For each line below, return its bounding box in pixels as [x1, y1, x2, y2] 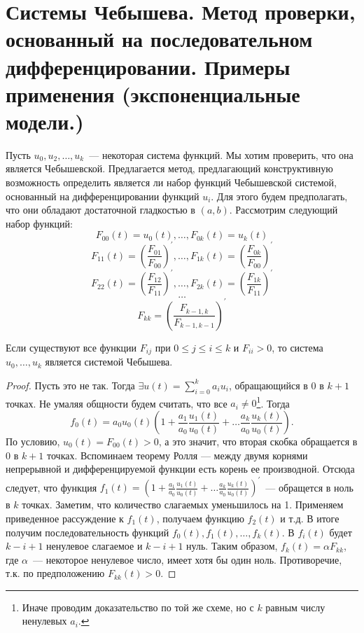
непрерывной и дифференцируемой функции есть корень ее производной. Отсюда [6, 461, 355, 476]
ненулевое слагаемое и [46, 538, 143, 553]
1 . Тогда [256, 394, 290, 410]
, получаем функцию [156, 510, 244, 525]
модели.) [6, 106, 84, 135]
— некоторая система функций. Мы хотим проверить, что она [89, 147, 353, 162]
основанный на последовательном [6, 25, 313, 53]
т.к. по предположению [6, 566, 105, 580]
